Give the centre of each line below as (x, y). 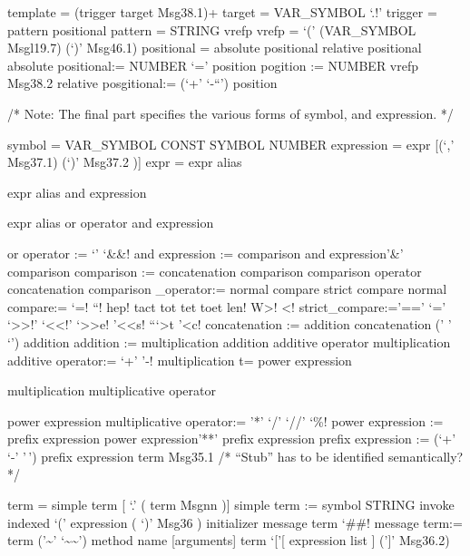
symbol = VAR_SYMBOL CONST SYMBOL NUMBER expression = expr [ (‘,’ (231, 144)
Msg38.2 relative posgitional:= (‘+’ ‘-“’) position (142, 83)
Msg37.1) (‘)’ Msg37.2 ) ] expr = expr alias (125, 162)
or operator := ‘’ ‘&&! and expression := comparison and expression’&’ (206, 253)
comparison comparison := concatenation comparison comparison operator (215, 271)
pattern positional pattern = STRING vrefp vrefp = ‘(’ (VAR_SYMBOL (212, 29)
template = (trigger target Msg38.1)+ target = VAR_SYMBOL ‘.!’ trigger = (222, 12)
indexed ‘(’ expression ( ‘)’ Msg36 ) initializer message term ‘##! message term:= (235, 522)
